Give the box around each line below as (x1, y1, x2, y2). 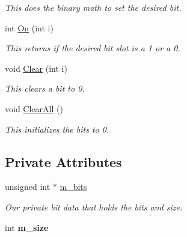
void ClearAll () (5, 102, 63, 115)
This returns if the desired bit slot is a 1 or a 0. (5, 42, 180, 54)
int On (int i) (5, 21, 54, 34)
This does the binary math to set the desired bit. (5, 1, 182, 13)
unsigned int (5, 180, 51, 193)
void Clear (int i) (5, 62, 67, 74)
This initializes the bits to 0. (5, 122, 109, 135)
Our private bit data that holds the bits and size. (5, 200, 183, 213)
